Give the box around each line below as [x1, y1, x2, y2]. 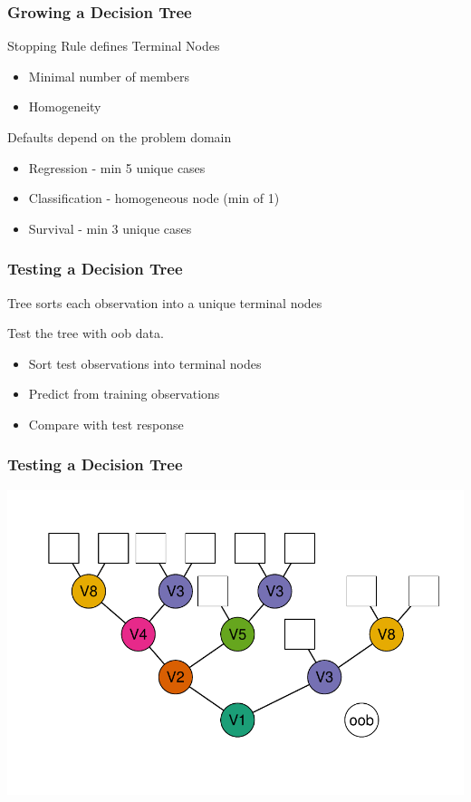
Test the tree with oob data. [7, 324, 164, 343]
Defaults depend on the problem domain [7, 128, 232, 146]
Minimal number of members [28, 66, 189, 85]
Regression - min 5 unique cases [28, 158, 206, 177]
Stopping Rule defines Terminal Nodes [7, 36, 220, 55]
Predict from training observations [28, 384, 220, 403]
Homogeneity [28, 97, 101, 116]
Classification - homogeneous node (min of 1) [28, 188, 280, 208]
